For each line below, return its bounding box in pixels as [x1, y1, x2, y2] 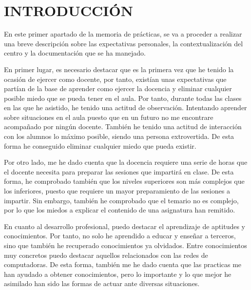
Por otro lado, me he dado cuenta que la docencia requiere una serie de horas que [4, 157, 248, 167]
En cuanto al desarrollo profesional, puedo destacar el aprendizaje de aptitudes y [4, 221, 246, 231]
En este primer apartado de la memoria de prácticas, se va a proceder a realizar [4, 29, 242, 39]
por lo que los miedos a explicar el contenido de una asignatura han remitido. [4, 205, 235, 215]
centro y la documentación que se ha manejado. [4, 48, 146, 58]
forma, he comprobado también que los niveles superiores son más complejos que [4, 176, 245, 186]
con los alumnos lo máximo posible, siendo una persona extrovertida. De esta [4, 131, 234, 141]
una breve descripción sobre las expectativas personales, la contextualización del [4, 38, 243, 48]
